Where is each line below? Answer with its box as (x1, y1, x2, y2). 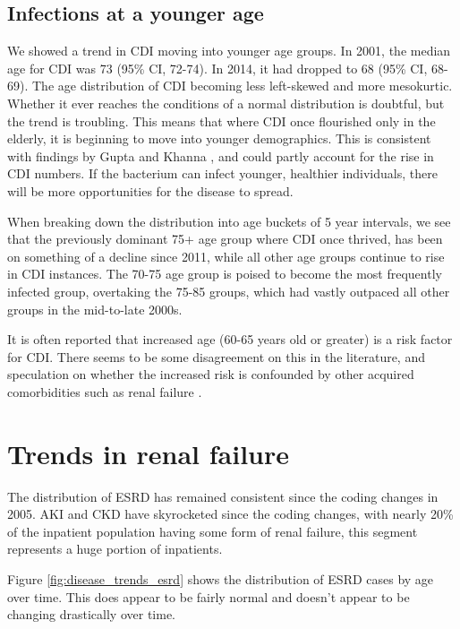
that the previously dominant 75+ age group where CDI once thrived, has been (7, 229, 443, 248)
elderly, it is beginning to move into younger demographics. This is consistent (7, 129, 431, 148)
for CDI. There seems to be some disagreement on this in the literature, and (7, 347, 425, 366)
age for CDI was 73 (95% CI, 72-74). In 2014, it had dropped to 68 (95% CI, (7, 58, 428, 77)
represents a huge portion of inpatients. (7, 539, 223, 558)
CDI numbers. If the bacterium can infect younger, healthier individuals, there (7, 164, 438, 183)
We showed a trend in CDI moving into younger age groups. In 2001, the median (7, 41, 451, 60)
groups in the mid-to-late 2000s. (7, 299, 183, 318)
